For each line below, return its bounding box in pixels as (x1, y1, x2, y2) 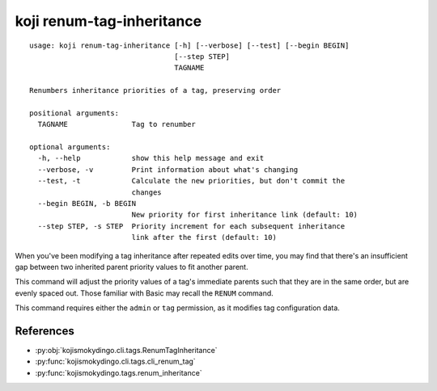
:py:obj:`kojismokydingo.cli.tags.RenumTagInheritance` (35, 346, 218, 355)
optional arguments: (29, 142, 111, 152)
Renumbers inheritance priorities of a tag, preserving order (29, 86, 282, 95)
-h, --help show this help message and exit (37, 153, 265, 163)
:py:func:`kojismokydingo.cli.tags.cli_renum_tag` (35, 356, 196, 367)
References (15, 324, 74, 338)
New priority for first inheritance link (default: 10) (131, 210, 359, 220)
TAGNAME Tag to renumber (37, 120, 196, 129)
